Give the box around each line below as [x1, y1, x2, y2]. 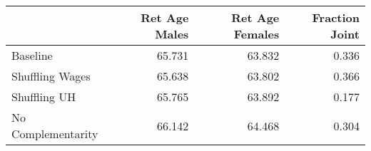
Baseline [11, 47, 53, 63]
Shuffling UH [11, 88, 76, 105]
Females [233, 26, 280, 42]
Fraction [312, 9, 360, 26]
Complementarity [11, 125, 98, 142]
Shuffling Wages [11, 68, 91, 84]
